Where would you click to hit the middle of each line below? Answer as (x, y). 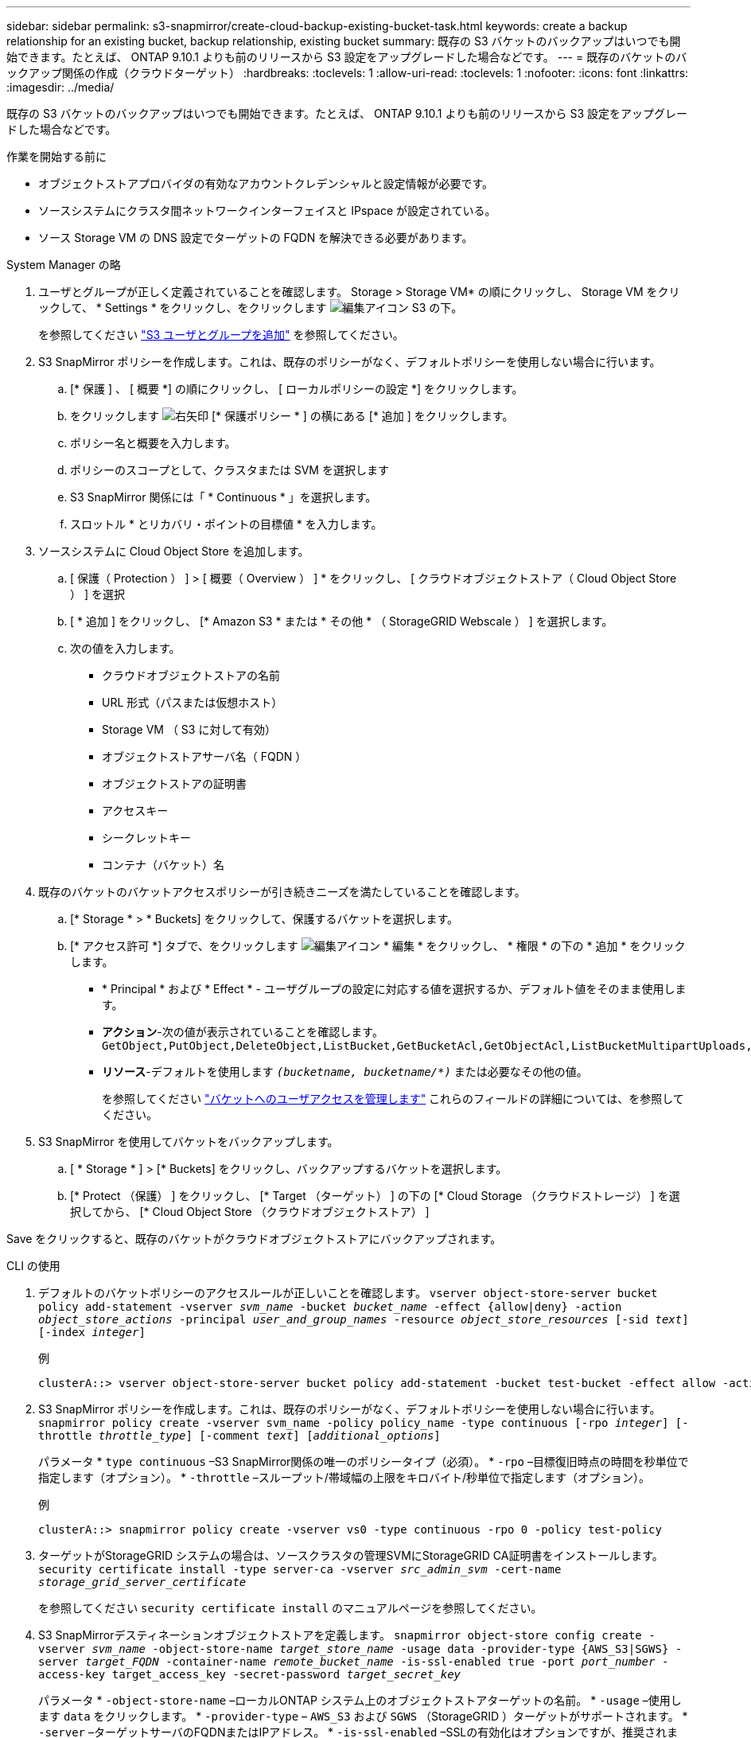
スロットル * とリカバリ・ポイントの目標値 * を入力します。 (226, 524)
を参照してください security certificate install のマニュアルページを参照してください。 (290, 1608)
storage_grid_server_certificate (142, 1582)
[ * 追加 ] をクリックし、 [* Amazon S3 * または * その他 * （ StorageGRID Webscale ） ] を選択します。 (342, 621)
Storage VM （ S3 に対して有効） (189, 729)
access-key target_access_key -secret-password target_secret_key (250, 1674)
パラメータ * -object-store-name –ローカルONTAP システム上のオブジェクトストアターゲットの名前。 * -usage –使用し (360, 1700)
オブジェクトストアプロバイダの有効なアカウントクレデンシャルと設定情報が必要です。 (266, 183)
